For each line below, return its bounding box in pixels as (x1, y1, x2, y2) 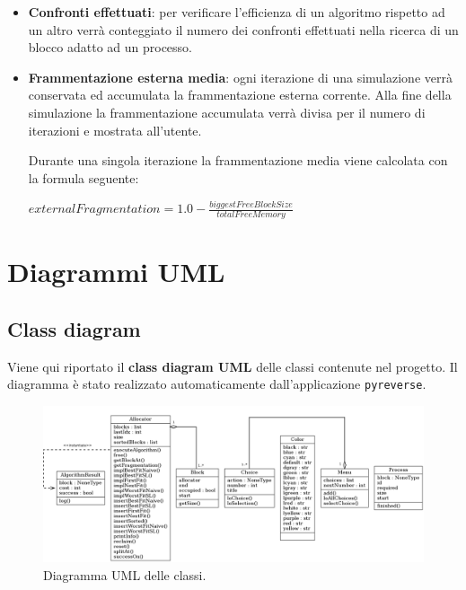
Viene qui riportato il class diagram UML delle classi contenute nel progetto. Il (7, 357, 458, 375)
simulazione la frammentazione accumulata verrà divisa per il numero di (28, 102, 426, 121)
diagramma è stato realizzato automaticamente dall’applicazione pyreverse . (7, 374, 426, 393)
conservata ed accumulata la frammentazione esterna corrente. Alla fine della (28, 85, 452, 104)
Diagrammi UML (7, 253, 225, 290)
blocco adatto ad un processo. (28, 38, 192, 57)
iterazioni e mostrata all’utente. (28, 120, 202, 139)
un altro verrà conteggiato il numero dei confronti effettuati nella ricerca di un (28, 20, 459, 39)
